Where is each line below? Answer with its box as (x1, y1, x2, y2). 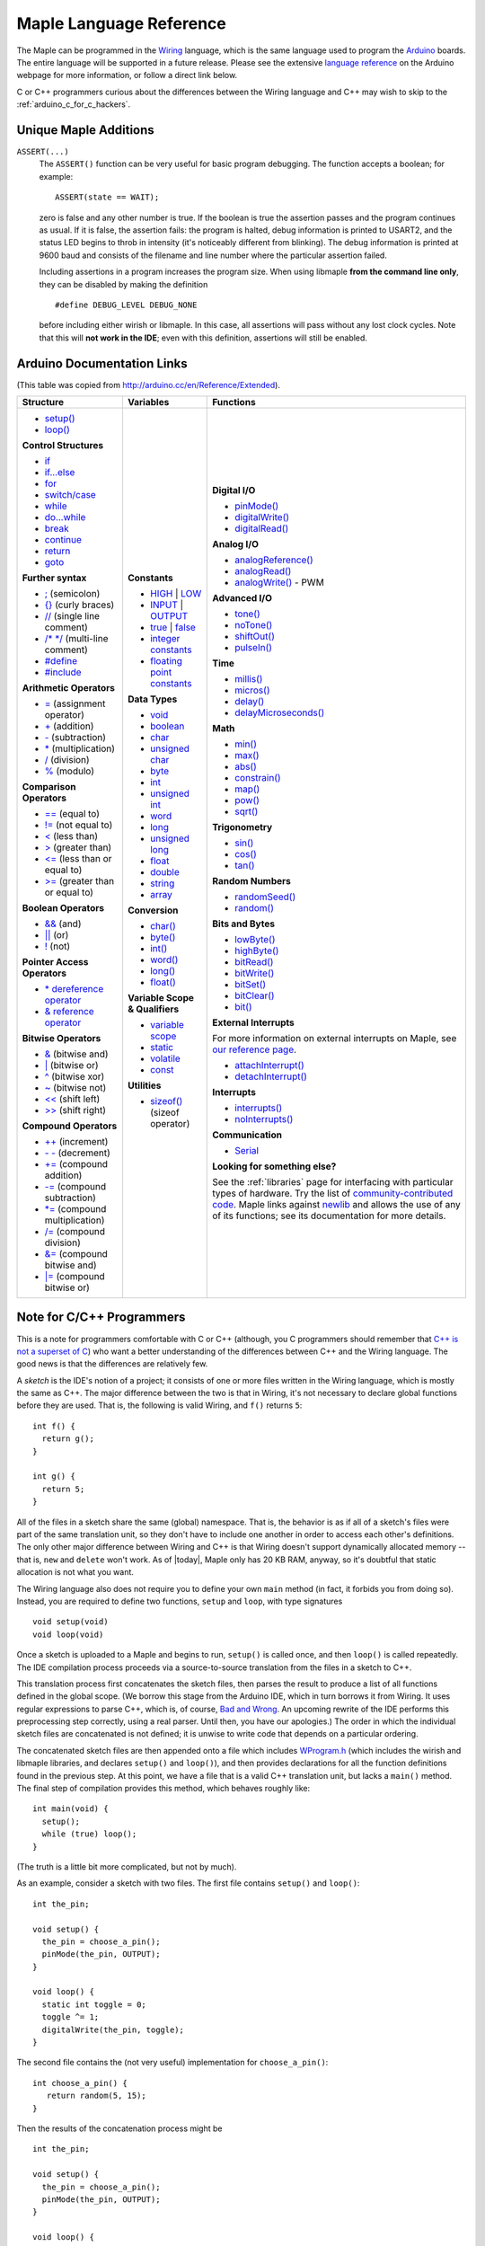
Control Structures (22, 439, 103, 451)
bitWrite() (234, 967, 275, 979)
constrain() (234, 772, 282, 783)
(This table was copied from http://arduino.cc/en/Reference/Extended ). (16, 379, 280, 390)
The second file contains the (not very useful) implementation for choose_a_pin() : (16, 2057, 329, 2068)
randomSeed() (234, 890, 296, 903)
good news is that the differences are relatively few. (16, 1358, 208, 1369)
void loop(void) (32, 1629, 104, 1640)
